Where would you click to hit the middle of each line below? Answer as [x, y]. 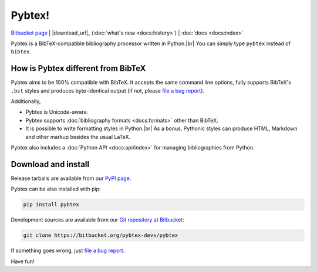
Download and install [50, 164]
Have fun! [23, 261]
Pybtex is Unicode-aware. [57, 112]
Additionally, [26, 101]
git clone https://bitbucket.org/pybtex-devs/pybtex [101, 235]
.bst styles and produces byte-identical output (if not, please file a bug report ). [108, 90]
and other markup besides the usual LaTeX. [78, 137]
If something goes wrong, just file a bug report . [68, 251]
